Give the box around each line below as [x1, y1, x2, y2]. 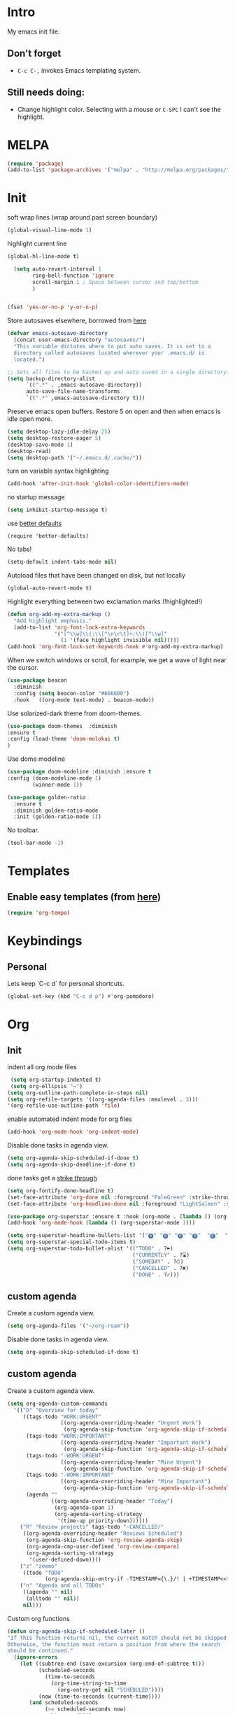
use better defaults [7, 519, 62, 528]
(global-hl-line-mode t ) [7, 253, 80, 260]
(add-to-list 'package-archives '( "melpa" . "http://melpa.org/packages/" [7, 166, 230, 173]
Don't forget [7, 48, 62, 59]
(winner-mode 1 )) [32, 781, 83, 788]
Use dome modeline [7, 755, 65, 763]
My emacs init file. [7, 27, 60, 36]
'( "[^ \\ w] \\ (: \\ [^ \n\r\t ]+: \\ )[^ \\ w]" [54, 630, 168, 637]
